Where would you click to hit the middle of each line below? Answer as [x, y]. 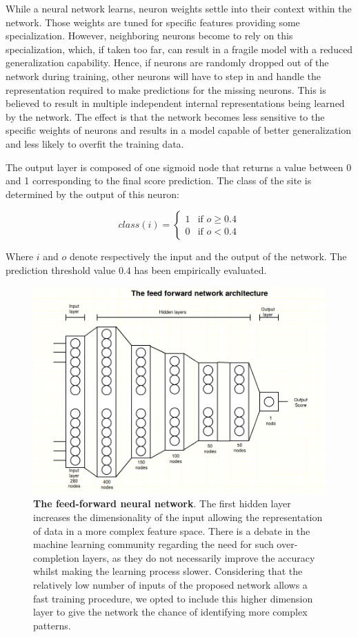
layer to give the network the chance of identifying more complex [170, 612]
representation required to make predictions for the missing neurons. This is [166, 89]
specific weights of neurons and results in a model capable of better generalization [179, 130]
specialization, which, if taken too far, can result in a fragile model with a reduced [179, 49]
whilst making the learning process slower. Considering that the [168, 571]
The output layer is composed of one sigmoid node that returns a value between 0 [179, 167]
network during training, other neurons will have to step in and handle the [163, 76]
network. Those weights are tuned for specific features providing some [153, 22]
